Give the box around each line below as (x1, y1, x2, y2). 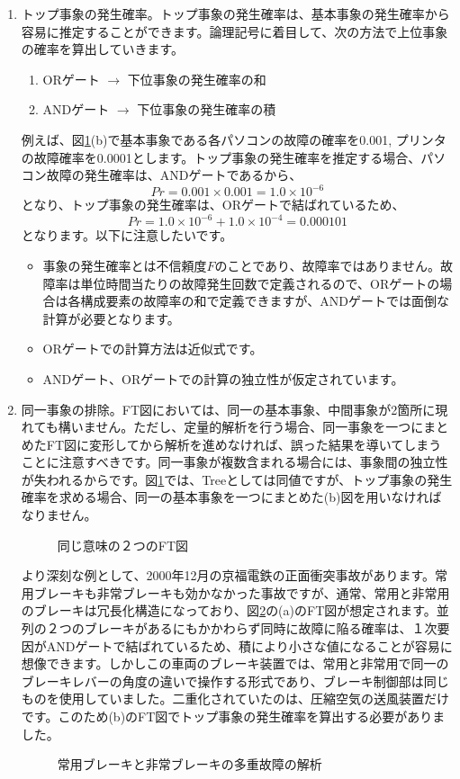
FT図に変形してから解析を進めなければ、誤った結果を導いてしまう (46, 434, 442, 453)
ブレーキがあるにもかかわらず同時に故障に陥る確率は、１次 (84, 619, 437, 638)
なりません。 (21, 506, 97, 524)
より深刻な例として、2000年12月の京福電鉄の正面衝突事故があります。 (21, 566, 435, 585)
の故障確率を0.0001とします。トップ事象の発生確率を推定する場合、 (21, 148, 421, 166)
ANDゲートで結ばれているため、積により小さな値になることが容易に (46, 636, 453, 655)
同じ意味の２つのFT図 (57, 535, 189, 554)
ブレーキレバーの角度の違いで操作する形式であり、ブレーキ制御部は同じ (21, 671, 449, 690)
